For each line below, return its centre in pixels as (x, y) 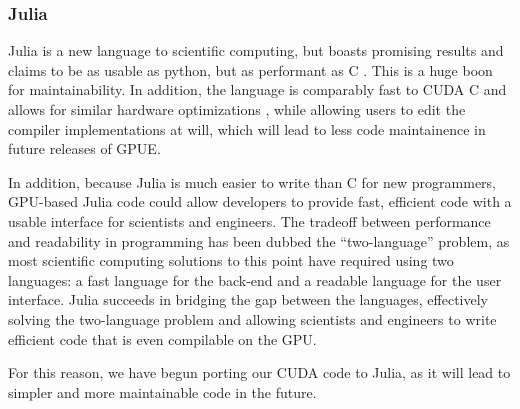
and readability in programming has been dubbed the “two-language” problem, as (259, 240)
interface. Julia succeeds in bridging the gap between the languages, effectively (248, 299)
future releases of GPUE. (84, 148)
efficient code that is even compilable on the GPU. (162, 338)
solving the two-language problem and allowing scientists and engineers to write (252, 318)
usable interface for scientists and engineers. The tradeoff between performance (249, 220)
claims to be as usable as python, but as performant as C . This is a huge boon (250, 69)
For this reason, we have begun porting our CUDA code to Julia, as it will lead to (259, 372)
